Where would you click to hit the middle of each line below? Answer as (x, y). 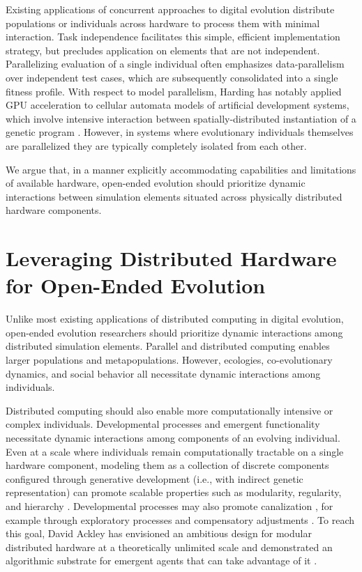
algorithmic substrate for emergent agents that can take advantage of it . (161, 561)
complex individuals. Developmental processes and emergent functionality (163, 424)
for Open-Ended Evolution (136, 285)
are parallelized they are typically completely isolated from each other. (156, 145)
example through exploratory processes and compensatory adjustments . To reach (180, 519)
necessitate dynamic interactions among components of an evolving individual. (173, 437)
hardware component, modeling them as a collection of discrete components (167, 465)
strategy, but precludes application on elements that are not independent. (163, 50)
